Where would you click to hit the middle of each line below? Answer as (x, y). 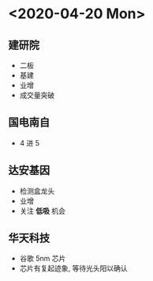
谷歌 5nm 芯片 (43, 259)
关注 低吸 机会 (42, 211)
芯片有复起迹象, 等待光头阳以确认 (73, 268)
